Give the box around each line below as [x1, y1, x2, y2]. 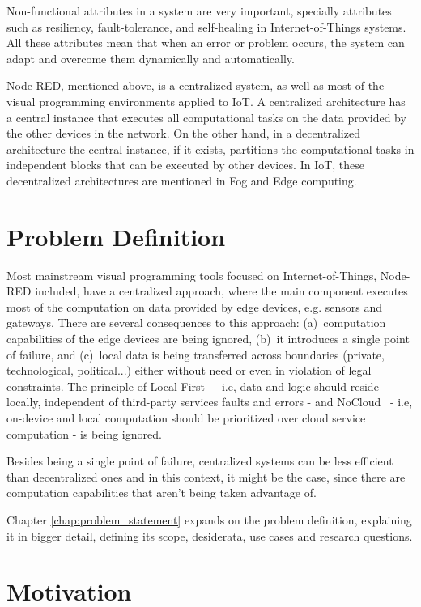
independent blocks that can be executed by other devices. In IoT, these [6, 156, 365, 173]
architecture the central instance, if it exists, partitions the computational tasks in [6, 140, 415, 157]
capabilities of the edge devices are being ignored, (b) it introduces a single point [6, 330, 410, 347]
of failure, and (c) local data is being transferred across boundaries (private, [6, 346, 385, 363]
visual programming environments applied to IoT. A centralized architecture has [6, 92, 406, 109]
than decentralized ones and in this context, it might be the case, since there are [6, 468, 406, 485]
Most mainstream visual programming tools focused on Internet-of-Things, [6, 266, 377, 283]
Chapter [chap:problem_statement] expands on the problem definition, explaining [6, 511, 412, 528]
